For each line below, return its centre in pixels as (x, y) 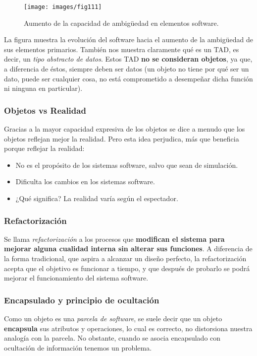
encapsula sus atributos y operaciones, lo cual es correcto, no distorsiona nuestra (128, 328)
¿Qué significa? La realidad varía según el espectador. (97, 198)
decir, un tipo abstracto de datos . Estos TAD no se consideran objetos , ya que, (128, 59)
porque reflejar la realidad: (44, 148)
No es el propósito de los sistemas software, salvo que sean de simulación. (127, 165)
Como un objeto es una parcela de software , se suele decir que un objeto (113, 318)
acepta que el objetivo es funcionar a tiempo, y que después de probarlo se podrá (127, 268)
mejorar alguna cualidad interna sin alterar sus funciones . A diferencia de (128, 249)
